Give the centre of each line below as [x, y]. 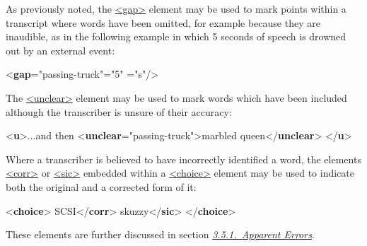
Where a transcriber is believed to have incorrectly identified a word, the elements [183, 159]
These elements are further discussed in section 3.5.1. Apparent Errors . [160, 234]
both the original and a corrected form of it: [101, 186]
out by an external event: [60, 50]
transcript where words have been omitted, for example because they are [163, 22]
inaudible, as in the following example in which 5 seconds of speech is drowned [176, 36]
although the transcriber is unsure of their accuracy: [119, 111]
